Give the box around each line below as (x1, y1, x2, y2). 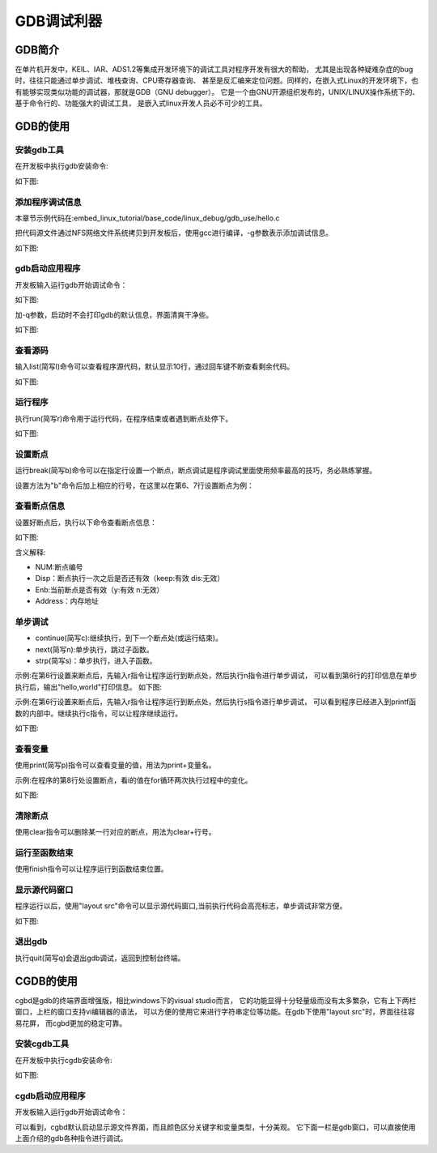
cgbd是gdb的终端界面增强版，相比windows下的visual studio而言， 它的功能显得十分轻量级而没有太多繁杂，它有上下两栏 (15, 995, 417, 1005)
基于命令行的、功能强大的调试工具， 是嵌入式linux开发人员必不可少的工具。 (15, 98, 267, 109)
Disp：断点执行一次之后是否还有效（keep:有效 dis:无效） (35, 574, 225, 583)
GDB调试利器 (15, 12, 103, 30)
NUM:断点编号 (35, 562, 83, 571)
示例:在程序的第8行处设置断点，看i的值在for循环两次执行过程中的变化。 (15, 775, 252, 785)
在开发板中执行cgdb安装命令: (15, 1055, 112, 1065)
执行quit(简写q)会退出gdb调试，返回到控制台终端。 (15, 953, 185, 963)
